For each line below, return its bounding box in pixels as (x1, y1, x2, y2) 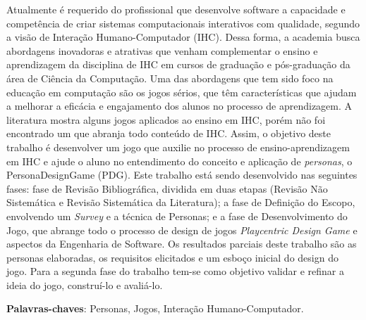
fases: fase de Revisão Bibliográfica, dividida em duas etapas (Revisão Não (6, 181, 328, 196)
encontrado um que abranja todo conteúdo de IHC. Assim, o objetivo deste (6, 126, 331, 141)
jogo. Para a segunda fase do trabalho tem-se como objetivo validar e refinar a (6, 264, 344, 279)
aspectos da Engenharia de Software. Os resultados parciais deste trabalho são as (6, 236, 357, 251)
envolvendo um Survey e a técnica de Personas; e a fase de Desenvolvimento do (6, 208, 348, 223)
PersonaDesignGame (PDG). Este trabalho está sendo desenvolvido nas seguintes (6, 167, 358, 182)
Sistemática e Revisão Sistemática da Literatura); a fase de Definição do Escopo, (6, 195, 355, 210)
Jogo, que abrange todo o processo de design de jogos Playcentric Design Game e (6, 222, 358, 237)
